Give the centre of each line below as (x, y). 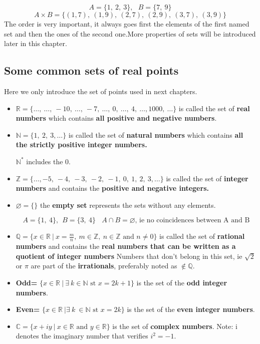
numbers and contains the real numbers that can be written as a (126, 246)
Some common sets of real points (91, 70)
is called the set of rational (202, 236)
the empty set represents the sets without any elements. (128, 205)
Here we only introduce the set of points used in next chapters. (101, 91)
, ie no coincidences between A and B (192, 221)
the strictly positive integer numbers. (81, 144)
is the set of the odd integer (182, 282)
